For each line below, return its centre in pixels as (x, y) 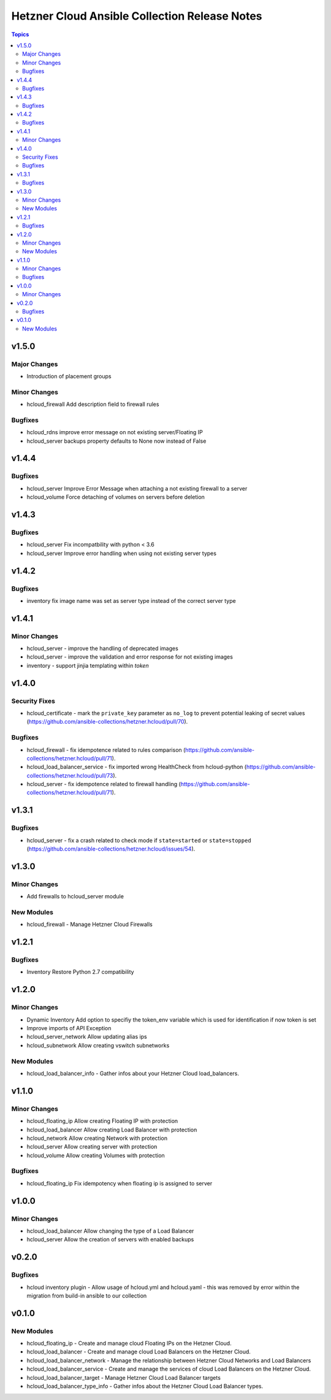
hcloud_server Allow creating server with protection (92, 1147)
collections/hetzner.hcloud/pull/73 (70, 775)
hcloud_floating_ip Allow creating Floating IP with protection (102, 1121)
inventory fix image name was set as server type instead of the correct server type (131, 600)
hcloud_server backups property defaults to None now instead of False (116, 441)
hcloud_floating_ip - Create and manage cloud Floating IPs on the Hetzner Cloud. (129, 1344)
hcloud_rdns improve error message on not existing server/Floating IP (115, 432)
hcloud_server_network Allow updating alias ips (87, 1037)
